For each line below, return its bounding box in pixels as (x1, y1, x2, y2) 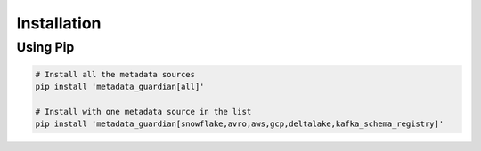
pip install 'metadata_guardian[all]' (35, 82, 205, 92)
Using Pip (16, 39, 75, 55)
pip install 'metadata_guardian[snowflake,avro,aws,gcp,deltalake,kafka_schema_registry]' (35, 119, 444, 129)
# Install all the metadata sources (35, 69, 196, 79)
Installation (16, 13, 102, 33)
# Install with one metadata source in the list (35, 107, 252, 116)
